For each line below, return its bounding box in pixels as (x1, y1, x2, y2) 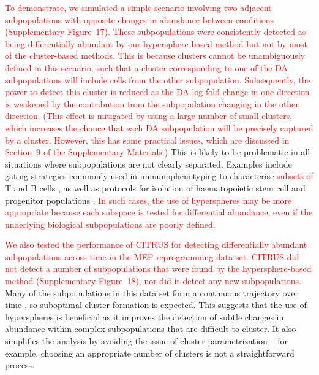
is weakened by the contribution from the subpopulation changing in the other (5, 97, 299, 110)
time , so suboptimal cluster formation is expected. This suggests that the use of (5, 298, 307, 311)
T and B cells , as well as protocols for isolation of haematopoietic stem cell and (5, 181, 306, 194)
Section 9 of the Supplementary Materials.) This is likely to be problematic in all (5, 145, 310, 158)
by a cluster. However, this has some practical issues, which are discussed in (5, 133, 290, 146)
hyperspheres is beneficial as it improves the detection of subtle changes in (5, 310, 284, 323)
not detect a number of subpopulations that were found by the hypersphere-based (5, 262, 312, 275)
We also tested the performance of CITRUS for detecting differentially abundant (5, 238, 307, 251)
